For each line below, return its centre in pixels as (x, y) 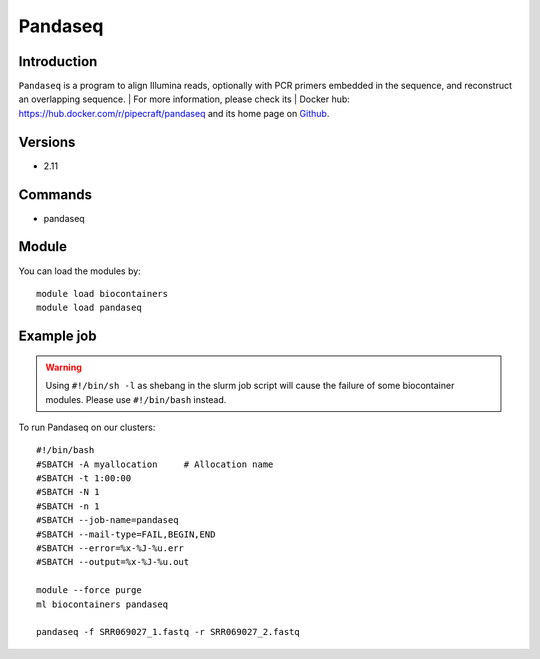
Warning (63, 367)
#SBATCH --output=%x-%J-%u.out (113, 562)
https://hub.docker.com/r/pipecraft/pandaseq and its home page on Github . (174, 113)
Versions (47, 141)
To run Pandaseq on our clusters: (87, 427)
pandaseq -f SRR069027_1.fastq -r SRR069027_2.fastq (168, 632)
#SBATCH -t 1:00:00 (84, 478)
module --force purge (89, 590)
